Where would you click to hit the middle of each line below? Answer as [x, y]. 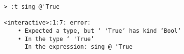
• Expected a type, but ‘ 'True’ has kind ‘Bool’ [100, 31]
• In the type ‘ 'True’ [56, 39]
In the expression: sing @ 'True [78, 47]
